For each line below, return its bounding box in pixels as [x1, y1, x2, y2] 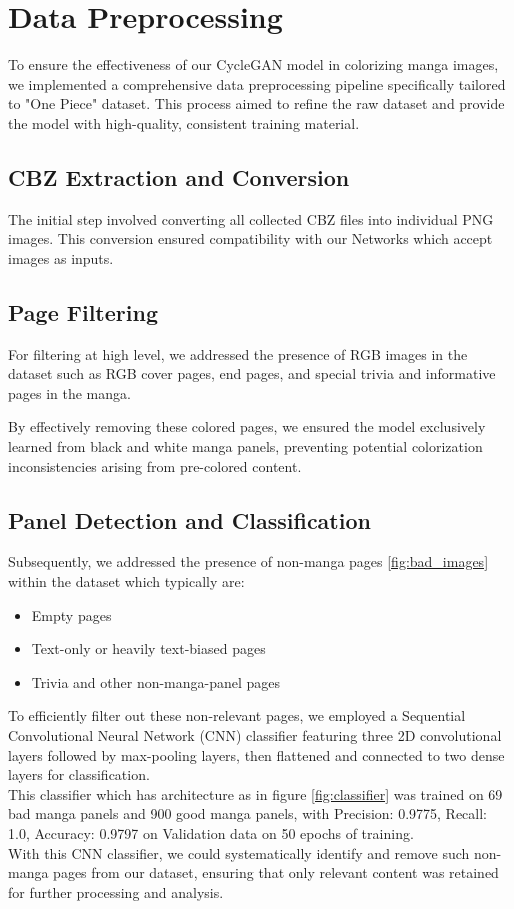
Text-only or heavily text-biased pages [31, 638, 266, 659]
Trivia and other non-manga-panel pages [31, 671, 281, 692]
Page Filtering [8, 296, 158, 327]
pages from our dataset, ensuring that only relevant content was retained [53, 862, 499, 883]
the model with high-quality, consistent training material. [8, 112, 360, 133]
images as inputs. [8, 247, 114, 268]
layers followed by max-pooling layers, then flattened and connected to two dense [8, 744, 505, 765]
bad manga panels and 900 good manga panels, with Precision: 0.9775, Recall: [8, 803, 488, 824]
